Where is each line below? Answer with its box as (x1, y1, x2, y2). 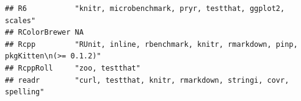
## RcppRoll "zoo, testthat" (5, 63, 140, 72)
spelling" (5, 88, 45, 97)
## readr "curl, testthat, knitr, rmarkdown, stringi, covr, (5, 75, 289, 85)
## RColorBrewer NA (5, 28, 84, 37)
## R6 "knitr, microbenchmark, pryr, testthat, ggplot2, (5, 4, 285, 13)
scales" (5, 16, 36, 25)
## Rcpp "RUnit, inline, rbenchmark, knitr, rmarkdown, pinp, (5, 40, 298, 49)
